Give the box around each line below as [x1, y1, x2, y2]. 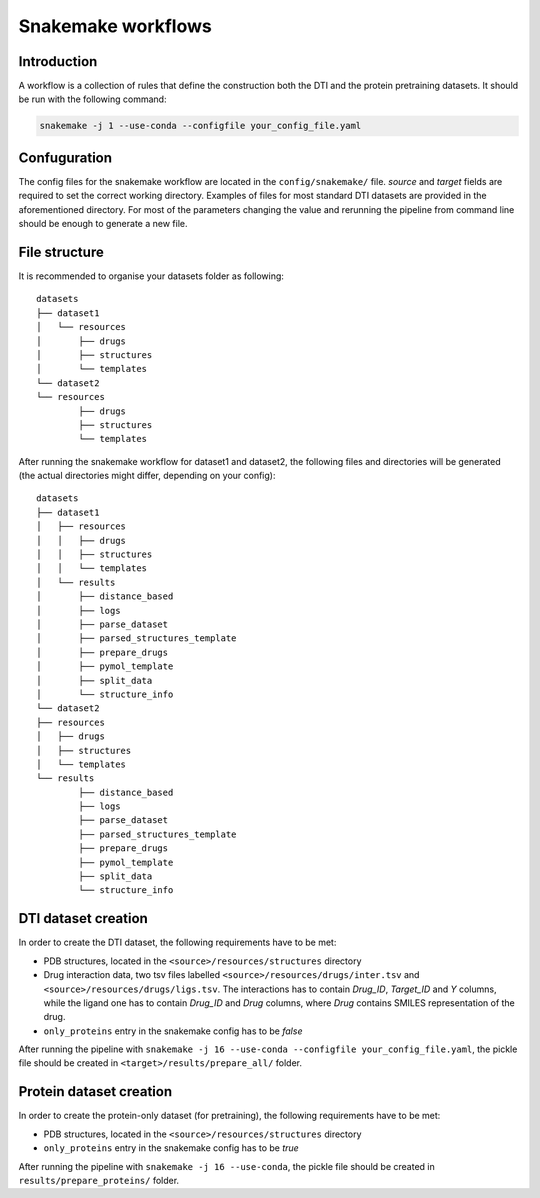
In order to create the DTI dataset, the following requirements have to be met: [18, 936, 337, 949]
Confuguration [18, 149, 113, 166]
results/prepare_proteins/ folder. [18, 1174, 180, 1186]
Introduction [18, 53, 98, 70]
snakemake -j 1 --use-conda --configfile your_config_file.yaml [39, 120, 362, 132]
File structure [18, 243, 104, 260]
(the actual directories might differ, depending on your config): [18, 470, 276, 482]
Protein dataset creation [18, 1083, 173, 1100]
